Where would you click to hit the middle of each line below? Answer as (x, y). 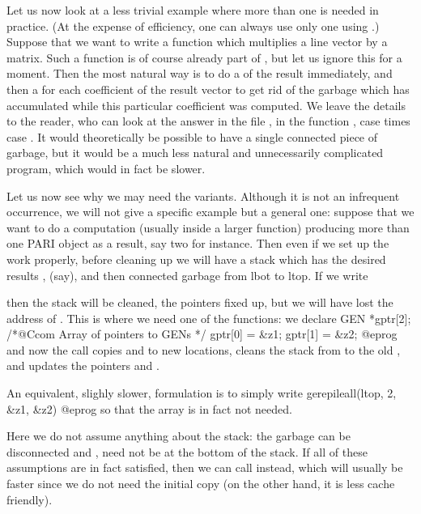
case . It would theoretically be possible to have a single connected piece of (192, 136)
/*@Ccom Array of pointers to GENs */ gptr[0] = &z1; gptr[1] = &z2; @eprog (202, 334)
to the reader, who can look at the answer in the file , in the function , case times (208, 121)
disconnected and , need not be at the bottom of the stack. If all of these (187, 451)
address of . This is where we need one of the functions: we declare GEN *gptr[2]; (209, 318)
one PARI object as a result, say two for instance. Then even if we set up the (198, 243)
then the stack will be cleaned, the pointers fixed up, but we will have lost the (200, 302)
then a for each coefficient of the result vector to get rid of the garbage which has (208, 89)
